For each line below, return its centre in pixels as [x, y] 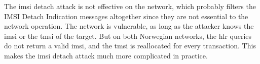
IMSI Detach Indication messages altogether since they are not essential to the [126, 16]
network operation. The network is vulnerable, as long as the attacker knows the [129, 26]
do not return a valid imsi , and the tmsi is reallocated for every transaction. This [130, 46]
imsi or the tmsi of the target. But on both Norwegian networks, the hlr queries [128, 36]
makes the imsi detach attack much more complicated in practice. [106, 55]
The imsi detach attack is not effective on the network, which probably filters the [130, 6]
